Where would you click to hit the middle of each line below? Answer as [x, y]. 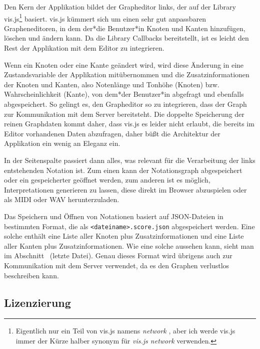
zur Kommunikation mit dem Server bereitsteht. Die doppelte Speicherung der [124, 114]
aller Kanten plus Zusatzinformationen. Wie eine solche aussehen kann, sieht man [129, 245]
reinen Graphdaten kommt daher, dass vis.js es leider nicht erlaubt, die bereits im [129, 124]
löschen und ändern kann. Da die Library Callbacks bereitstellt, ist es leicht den [126, 38]
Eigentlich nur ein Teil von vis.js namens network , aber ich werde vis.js [125, 331]
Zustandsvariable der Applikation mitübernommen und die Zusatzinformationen [127, 74]
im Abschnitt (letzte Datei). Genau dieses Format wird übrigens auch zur [118, 255]
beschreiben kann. [31, 275]
